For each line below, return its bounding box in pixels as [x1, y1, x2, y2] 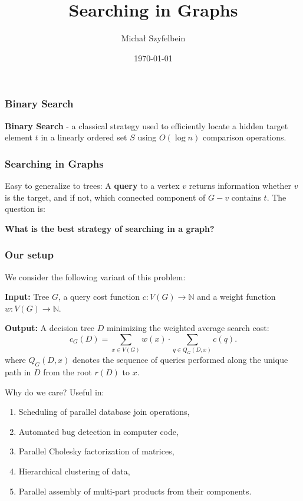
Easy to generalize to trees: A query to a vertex [5, 179, 180, 192]
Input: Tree [5, 290, 50, 303]
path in [5, 366, 31, 378]
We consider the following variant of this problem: [5, 270, 186, 283]
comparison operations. [202, 131, 286, 143]
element [5, 131, 33, 143]
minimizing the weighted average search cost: [107, 322, 269, 334]
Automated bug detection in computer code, [18, 425, 179, 437]
